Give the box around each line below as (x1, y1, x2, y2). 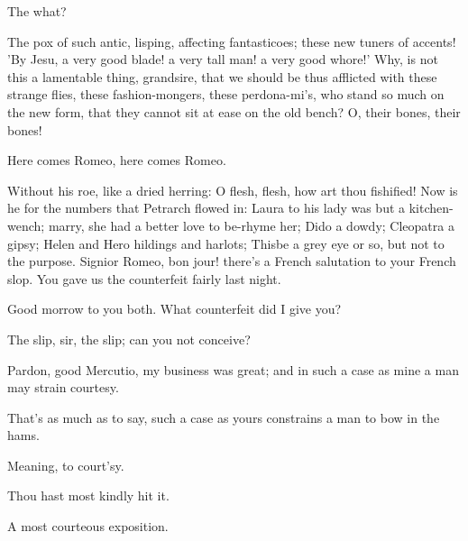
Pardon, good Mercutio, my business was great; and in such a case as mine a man (7, 360, 459, 379)
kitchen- (408, 198, 454, 217)
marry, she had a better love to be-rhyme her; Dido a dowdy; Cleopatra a (48, 215, 454, 234)
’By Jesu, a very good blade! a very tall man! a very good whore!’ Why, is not (7, 50, 438, 69)
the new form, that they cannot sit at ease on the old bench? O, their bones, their (7, 102, 461, 121)
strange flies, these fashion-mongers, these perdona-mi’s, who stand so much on (7, 85, 445, 104)
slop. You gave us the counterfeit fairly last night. (7, 269, 281, 288)
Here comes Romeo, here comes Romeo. (7, 151, 226, 170)
